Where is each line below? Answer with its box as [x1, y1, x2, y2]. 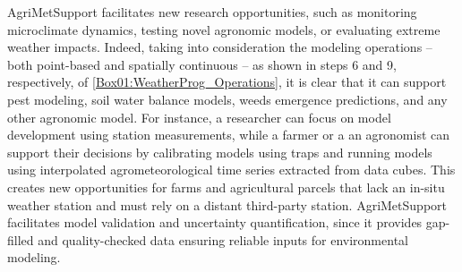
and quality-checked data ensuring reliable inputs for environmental [38, 230, 408, 249]
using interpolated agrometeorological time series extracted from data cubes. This [7, 160, 456, 179]
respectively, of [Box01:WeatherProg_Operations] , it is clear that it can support [7, 72, 447, 91]
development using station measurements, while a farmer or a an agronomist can [7, 125, 450, 144]
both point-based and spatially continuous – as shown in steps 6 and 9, [7, 55, 397, 73]
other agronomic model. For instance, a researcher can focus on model [7, 107, 391, 126]
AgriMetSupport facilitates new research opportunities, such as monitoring [7, 3, 417, 21]
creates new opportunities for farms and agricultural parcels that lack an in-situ [7, 177, 445, 196]
